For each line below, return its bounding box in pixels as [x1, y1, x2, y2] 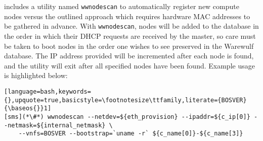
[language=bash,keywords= [4, 88, 91, 95]
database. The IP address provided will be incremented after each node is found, [4, 50, 254, 61]
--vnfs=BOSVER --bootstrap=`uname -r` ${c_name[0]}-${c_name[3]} [18, 130, 243, 137]
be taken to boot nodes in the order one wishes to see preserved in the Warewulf [4, 40, 254, 51]
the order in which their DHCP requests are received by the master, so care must [4, 30, 256, 41]
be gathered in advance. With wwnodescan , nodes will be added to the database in [4, 21, 259, 31]
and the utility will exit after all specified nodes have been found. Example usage [4, 60, 255, 70]
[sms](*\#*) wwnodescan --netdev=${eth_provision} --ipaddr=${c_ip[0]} [4, 113, 250, 120]
